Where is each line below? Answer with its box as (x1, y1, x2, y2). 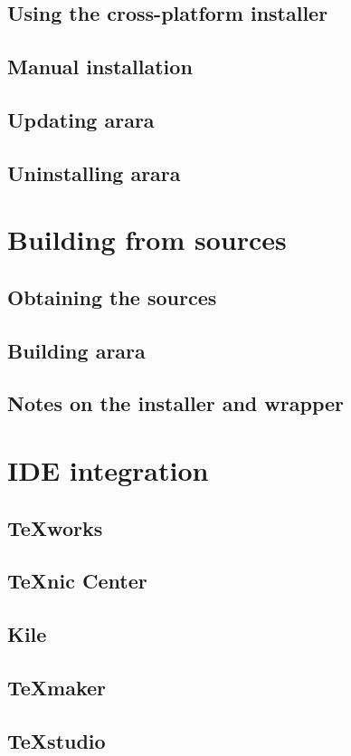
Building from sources (7, 221, 287, 258)
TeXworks (7, 513, 103, 541)
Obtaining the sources (7, 282, 217, 311)
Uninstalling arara (7, 158, 181, 187)
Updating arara (7, 105, 155, 133)
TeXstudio (7, 726, 106, 754)
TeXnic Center (7, 567, 147, 595)
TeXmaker (7, 673, 107, 701)
